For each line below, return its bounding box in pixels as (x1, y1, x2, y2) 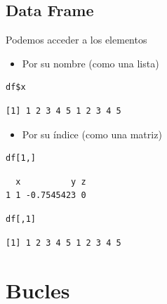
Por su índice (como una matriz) (22, 126, 162, 141)
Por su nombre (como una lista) (22, 55, 159, 70)
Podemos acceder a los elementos (6, 32, 147, 47)
